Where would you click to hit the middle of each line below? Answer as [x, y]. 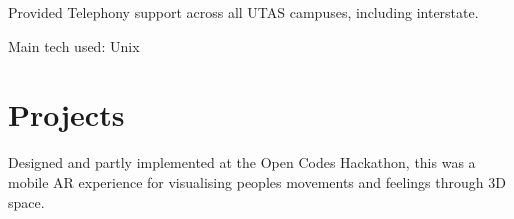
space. [26, 201]
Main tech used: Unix [74, 45]
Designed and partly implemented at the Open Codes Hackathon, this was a [242, 162]
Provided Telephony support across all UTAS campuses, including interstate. [243, 12]
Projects [66, 114]
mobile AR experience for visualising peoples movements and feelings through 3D [257, 181]
